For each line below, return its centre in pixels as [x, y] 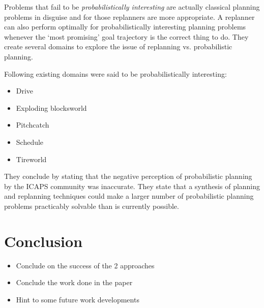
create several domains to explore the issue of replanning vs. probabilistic [118, 47]
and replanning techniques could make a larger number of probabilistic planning [129, 196]
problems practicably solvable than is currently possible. [92, 206]
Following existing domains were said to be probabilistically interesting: [115, 73]
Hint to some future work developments [78, 299]
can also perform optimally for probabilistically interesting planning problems [125, 27]
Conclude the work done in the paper [74, 282]
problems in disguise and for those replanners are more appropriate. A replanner [129, 17]
